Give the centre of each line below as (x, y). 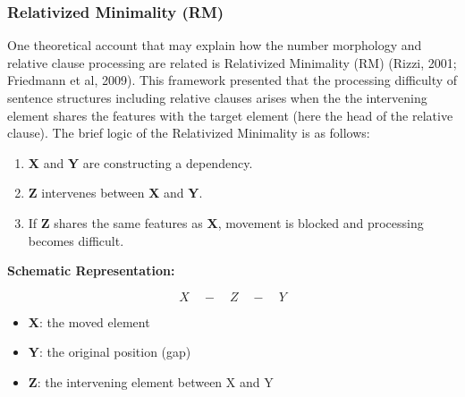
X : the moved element (89, 321)
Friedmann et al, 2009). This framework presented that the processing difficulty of (232, 80)
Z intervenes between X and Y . (115, 193)
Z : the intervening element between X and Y (151, 381)
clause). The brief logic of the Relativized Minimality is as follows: (189, 133)
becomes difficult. (76, 240)
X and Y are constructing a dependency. (140, 162)
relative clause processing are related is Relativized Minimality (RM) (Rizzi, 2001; (232, 62)
